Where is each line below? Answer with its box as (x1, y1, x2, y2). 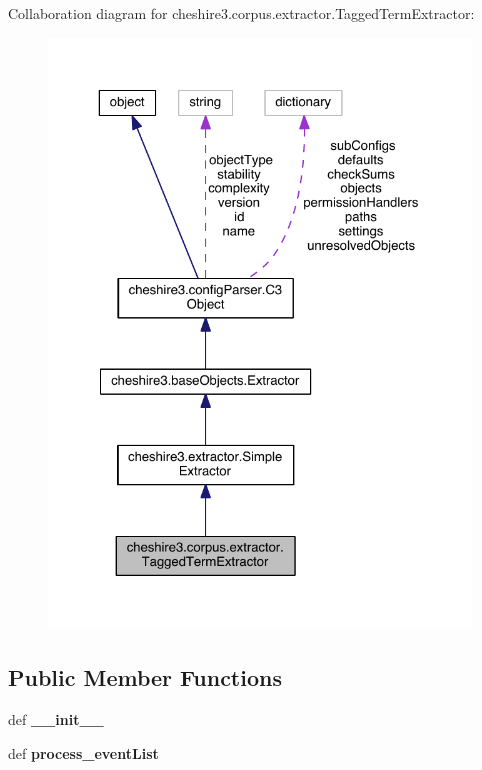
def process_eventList (8, 742, 159, 763)
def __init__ (8, 708, 104, 729)
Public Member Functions (8, 662, 282, 693)
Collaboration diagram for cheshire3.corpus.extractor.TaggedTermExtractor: (8, 3, 475, 23)
